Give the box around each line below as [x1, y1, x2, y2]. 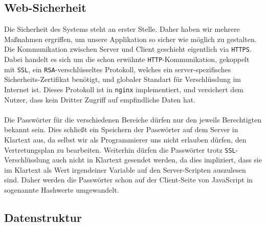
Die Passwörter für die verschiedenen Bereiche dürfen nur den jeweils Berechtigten [4, 114, 262, 125]
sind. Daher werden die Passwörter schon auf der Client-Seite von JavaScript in [4, 174, 253, 185]
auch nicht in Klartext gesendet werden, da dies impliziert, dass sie [52, 154, 262, 165]
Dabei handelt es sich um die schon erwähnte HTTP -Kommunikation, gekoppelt [4, 54, 250, 65]
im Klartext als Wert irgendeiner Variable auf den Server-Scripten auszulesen [4, 164, 246, 175]
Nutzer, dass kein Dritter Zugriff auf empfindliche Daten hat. [4, 94, 196, 105]
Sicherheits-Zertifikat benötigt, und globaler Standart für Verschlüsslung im [4, 74, 241, 85]
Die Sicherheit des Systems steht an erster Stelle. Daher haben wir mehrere [4, 24, 240, 34]
